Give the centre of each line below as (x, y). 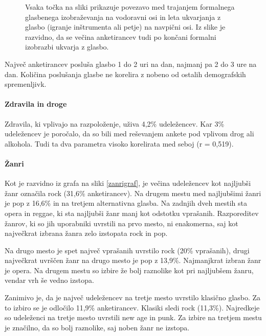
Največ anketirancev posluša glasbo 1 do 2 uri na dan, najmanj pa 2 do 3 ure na (131, 64)
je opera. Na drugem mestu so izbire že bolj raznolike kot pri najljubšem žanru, (129, 270)
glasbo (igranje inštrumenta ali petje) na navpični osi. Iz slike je (125, 27)
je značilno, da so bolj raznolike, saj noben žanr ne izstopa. (97, 327)
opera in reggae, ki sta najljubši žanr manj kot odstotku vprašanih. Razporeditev (132, 213)
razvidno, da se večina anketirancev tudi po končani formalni (121, 37)
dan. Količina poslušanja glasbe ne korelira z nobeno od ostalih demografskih (125, 74)
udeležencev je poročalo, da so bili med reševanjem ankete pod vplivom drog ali (129, 134)
